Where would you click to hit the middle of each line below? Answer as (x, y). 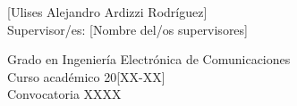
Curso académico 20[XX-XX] (86, 76)
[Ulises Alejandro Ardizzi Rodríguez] (107, 12)
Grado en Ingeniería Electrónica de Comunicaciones (149, 59)
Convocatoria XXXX (64, 94)
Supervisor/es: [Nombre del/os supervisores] (127, 29)
